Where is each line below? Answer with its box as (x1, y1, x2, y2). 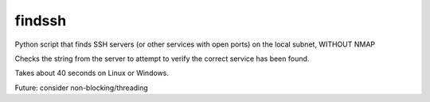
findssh (14, 12, 67, 29)
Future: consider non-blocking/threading (14, 83, 149, 93)
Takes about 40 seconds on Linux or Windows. (14, 68, 169, 78)
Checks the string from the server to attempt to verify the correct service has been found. (14, 54, 310, 63)
